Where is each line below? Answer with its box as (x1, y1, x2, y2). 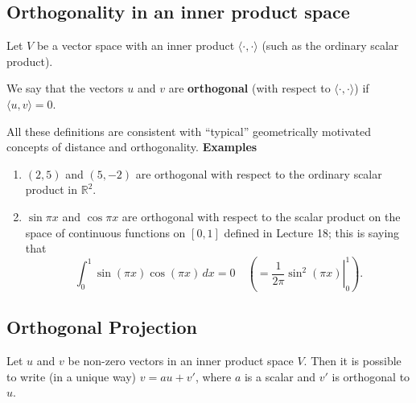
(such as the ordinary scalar (262, 37, 399, 54)
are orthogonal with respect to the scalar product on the (122, 208, 401, 224)
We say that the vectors (6, 80, 124, 97)
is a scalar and (244, 368, 316, 384)
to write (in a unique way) (6, 368, 137, 384)
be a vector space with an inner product (36, 37, 235, 54)
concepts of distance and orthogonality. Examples (6, 138, 257, 155)
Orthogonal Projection (6, 315, 197, 339)
